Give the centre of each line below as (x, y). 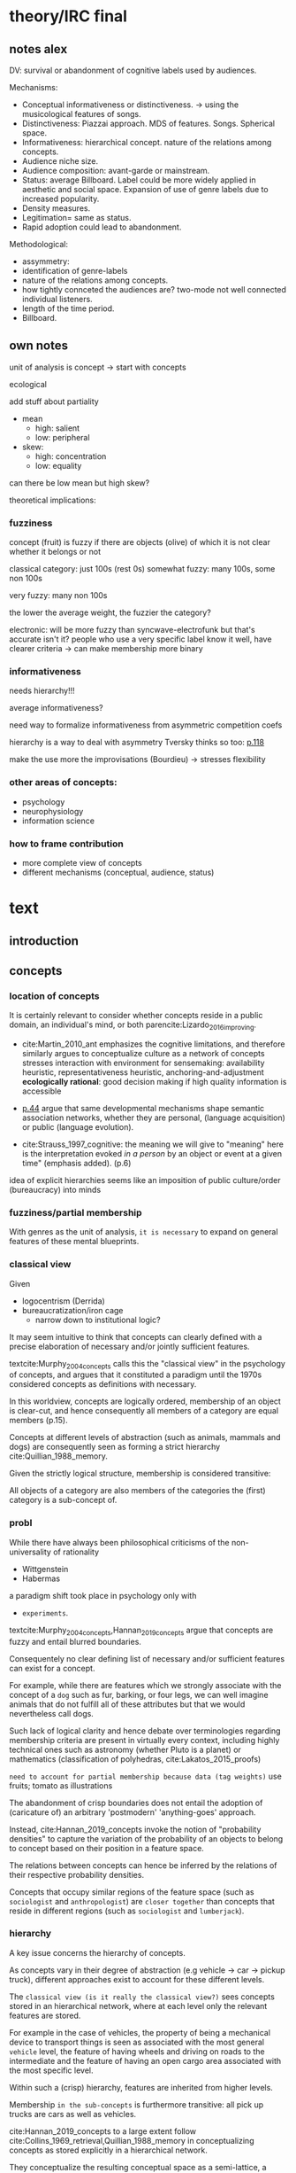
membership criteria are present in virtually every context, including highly (144, 1740)
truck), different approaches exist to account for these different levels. (137, 1979)
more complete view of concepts (82, 863)
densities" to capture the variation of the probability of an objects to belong (146, 1838)
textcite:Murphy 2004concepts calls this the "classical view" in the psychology (147, 1364)
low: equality (58, 465)
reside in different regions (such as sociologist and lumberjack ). (127, 1911)
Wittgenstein (45, 1569)
